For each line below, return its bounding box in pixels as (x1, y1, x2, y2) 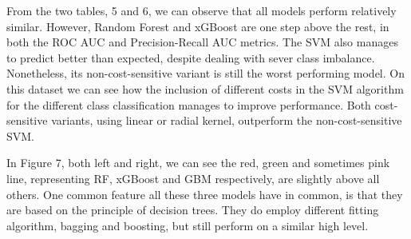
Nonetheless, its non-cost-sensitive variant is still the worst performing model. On (6, 65, 405, 82)
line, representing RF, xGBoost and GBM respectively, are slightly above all (6, 169, 380, 186)
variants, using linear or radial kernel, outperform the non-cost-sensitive (51, 112, 402, 129)
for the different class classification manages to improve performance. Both (6, 96, 371, 113)
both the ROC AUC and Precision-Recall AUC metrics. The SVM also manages (6, 34, 398, 50)
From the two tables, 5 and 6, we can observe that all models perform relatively (6, 2, 397, 18)
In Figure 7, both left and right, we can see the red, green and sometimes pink (6, 154, 390, 171)
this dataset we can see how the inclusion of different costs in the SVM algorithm (6, 80, 404, 97)
